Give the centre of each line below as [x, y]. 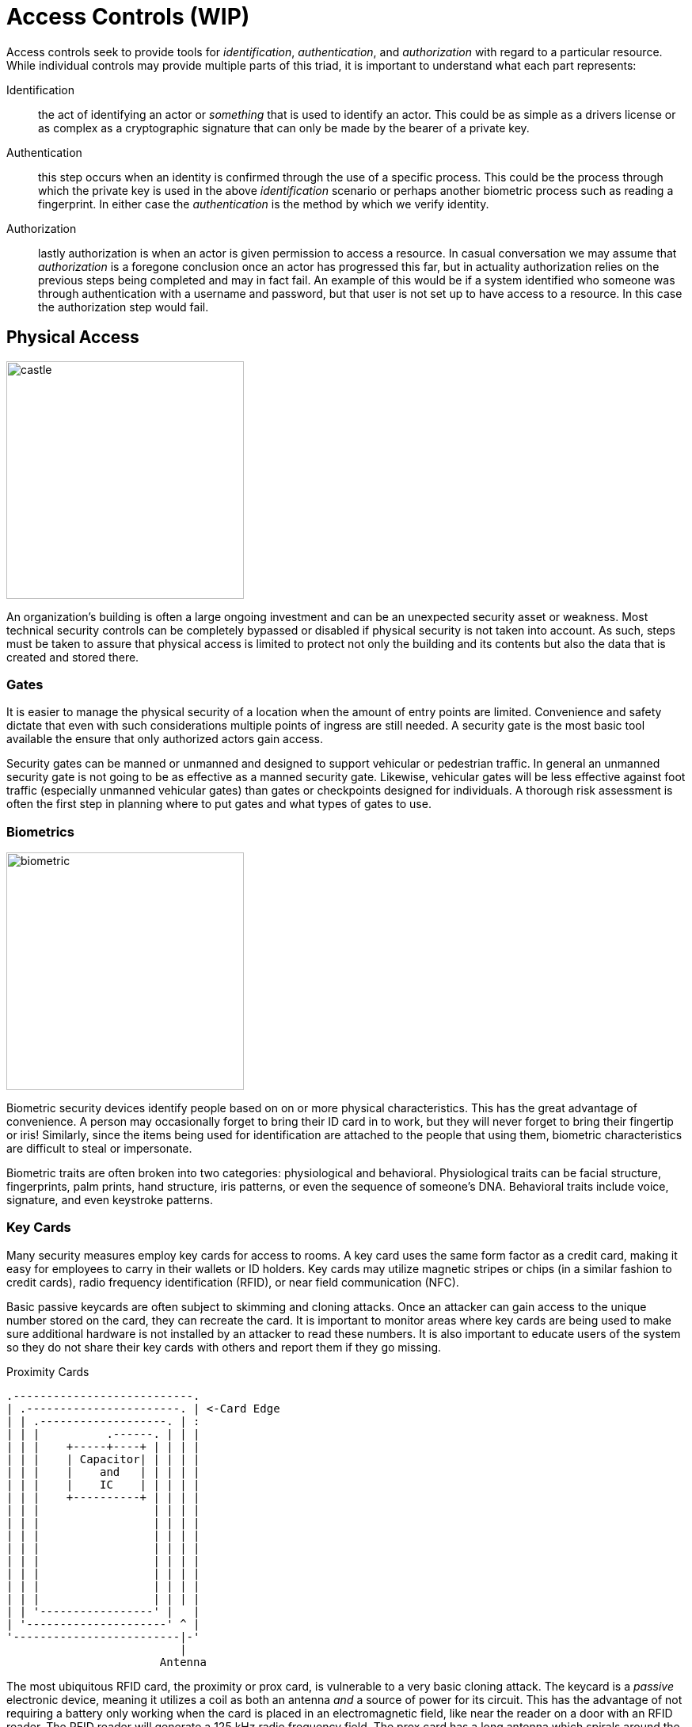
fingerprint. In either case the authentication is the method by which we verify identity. [264, 204]
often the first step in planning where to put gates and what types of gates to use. [219, 804]
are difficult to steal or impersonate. [99, 1149]
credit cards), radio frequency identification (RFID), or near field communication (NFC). [233, 1282]
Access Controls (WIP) [128, 17]
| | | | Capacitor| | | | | [103, 1459]
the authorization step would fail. [124, 307]
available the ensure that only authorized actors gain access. [165, 739]
